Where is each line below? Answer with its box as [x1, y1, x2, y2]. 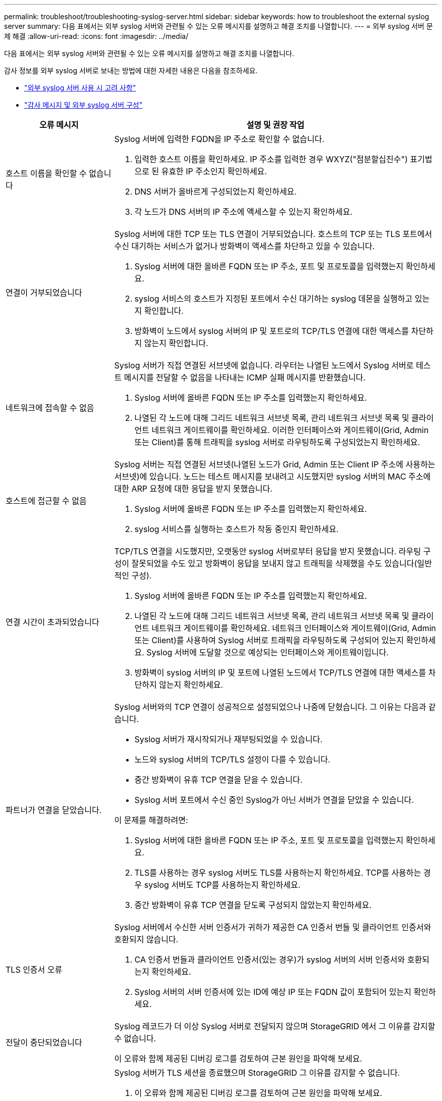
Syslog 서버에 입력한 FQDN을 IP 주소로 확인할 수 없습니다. [114, 134, 324, 144]
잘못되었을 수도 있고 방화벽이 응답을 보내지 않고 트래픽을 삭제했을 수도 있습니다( [131, 558, 417, 568]
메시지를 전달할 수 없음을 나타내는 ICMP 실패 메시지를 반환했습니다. [124, 372, 366, 382]
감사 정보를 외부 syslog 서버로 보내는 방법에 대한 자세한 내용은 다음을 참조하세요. [4, 66, 258, 75]
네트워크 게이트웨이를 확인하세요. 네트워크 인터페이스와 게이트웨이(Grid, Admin [151, 623, 436, 633]
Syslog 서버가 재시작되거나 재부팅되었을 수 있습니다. [134, 734, 322, 744]
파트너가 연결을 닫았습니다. [6, 805, 102, 815]
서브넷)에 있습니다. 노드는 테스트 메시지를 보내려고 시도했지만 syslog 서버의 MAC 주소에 [114, 471, 431, 482]
